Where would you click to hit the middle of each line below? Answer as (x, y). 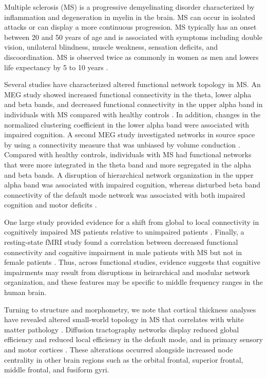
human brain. (25, 292)
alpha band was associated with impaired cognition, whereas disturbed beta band (132, 185)
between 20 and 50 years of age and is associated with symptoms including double (133, 37)
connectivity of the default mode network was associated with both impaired (125, 194)
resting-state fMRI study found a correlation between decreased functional (121, 242)
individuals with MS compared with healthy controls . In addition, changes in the (132, 114)
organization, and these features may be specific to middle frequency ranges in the (133, 282)
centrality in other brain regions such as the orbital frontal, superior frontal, (124, 359)
